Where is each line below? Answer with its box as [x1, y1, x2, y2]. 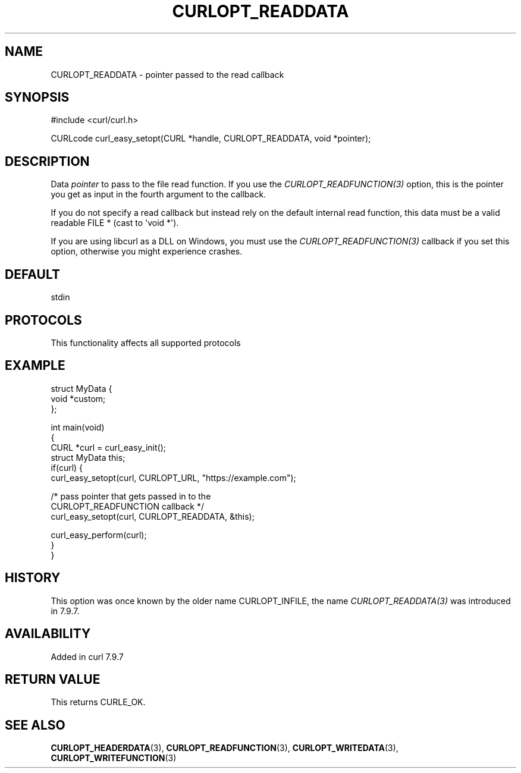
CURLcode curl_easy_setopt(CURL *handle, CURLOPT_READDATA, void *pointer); [51, 133, 371, 144]
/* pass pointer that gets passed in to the [51, 491, 211, 501]
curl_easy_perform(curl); [51, 529, 147, 540]
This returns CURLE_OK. [51, 697, 146, 708]
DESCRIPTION [5, 153, 90, 169]
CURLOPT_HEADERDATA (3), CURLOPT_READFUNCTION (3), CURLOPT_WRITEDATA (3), [51, 743, 398, 753]
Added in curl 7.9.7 [51, 651, 124, 662]
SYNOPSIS [5, 90, 70, 105]
